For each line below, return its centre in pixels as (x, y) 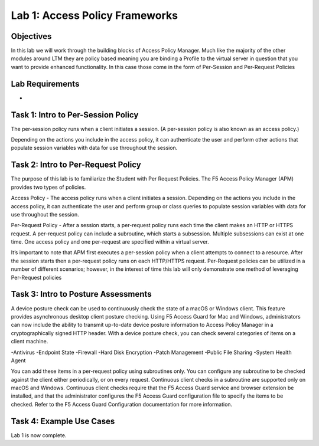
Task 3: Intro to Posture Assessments (81, 294)
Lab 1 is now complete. (39, 435)
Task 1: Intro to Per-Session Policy (75, 115)
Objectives (31, 36)
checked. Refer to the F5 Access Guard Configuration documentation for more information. (122, 404)
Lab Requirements (45, 83)
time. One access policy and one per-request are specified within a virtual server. (110, 242)
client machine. (30, 342)
